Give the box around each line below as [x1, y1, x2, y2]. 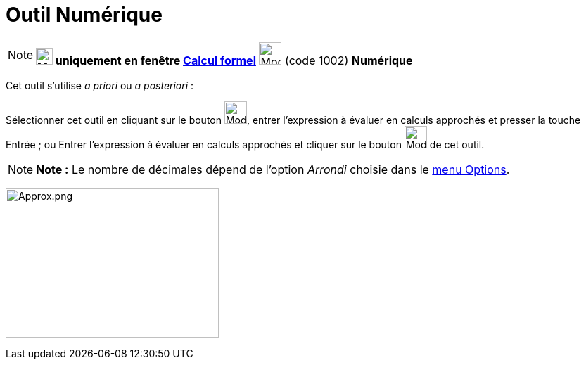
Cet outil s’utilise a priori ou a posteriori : [6, 79, 194, 91]
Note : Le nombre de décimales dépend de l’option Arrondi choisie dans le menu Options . [36, 162, 510, 177]
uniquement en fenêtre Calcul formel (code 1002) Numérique [55, 53, 413, 68]
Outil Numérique [6, 3, 163, 27]
